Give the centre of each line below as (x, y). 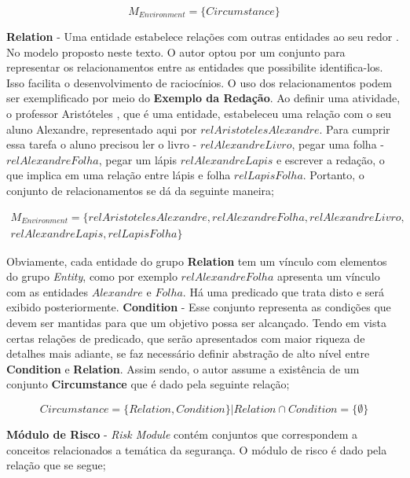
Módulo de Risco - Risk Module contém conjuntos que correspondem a (182, 434)
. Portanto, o (333, 175)
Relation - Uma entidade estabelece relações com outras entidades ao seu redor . (203, 36)
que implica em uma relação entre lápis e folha (119, 175)
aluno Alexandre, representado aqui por (102, 129)
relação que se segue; (56, 465)
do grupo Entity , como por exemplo (92, 276)
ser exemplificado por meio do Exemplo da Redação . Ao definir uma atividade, (203, 98)
